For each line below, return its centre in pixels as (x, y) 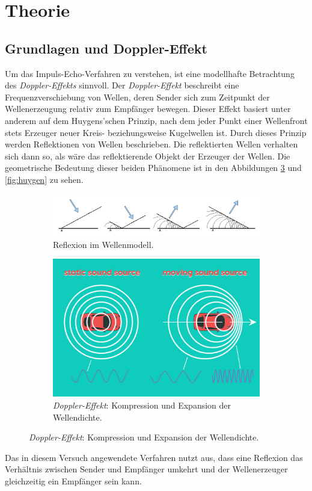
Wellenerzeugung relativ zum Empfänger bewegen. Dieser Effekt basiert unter (148, 109)
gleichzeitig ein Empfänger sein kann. (73, 480)
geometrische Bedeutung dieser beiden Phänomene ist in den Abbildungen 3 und (153, 168)
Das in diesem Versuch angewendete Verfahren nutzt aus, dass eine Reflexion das (154, 457)
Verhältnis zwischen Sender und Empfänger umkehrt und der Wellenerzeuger (146, 469)
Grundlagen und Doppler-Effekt (106, 48)
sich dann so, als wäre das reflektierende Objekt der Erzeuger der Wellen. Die (148, 156)
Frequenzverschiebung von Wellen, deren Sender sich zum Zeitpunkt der (137, 97)
